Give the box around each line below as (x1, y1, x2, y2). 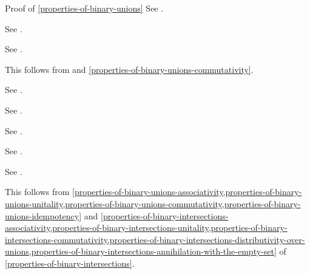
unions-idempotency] (5, 209, 82, 222)
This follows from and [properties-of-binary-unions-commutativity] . (5, 63, 254, 75)
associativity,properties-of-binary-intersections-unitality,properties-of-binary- (5, 221, 288, 234)
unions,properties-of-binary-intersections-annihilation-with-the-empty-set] (5, 245, 277, 258)
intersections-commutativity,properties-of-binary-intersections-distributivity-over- (5, 233, 305, 245)
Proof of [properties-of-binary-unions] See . (5, 2, 164, 14)
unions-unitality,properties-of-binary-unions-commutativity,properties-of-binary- (5, 197, 301, 210)
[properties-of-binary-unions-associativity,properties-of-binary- (72, 185, 302, 198)
